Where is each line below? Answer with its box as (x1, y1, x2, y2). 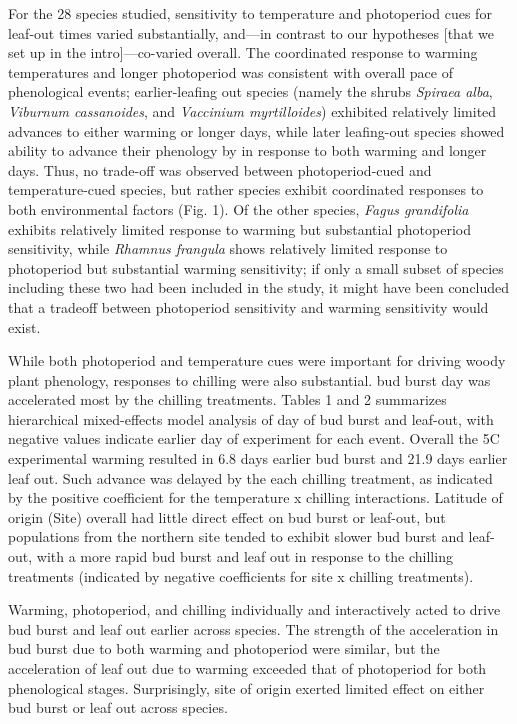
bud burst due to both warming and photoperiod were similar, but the (8, 638, 440, 659)
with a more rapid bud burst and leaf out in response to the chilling (36, 546, 453, 567)
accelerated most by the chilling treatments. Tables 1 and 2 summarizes (8, 389, 447, 410)
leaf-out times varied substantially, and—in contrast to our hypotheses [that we (8, 22, 494, 43)
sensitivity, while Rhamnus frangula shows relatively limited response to (8, 238, 448, 259)
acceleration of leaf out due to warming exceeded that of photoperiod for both (8, 658, 487, 678)
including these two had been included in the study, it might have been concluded (8, 277, 510, 298)
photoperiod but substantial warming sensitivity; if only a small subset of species (8, 257, 504, 278)
